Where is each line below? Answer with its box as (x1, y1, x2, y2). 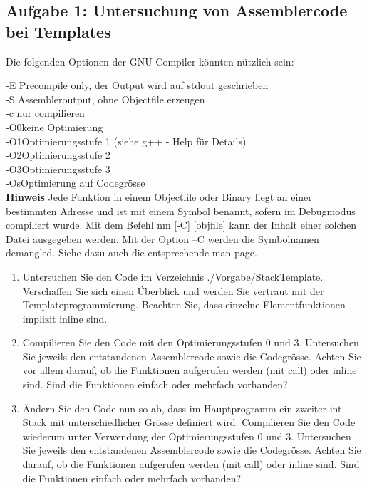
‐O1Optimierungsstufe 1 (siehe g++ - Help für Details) (6, 133, 247, 148)
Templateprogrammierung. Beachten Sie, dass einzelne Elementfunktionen (22, 297, 346, 312)
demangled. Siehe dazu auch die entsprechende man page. (6, 245, 257, 260)
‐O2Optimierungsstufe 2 (6, 147, 110, 162)
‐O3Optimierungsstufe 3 (6, 161, 110, 176)
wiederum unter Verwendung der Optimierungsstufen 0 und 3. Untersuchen (22, 428, 351, 443)
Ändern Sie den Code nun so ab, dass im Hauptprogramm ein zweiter (22, 400, 327, 415)
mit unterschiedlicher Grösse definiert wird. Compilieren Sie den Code (49, 415, 356, 430)
